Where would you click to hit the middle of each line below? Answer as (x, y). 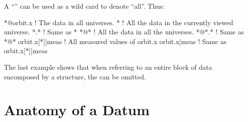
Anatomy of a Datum (77, 110)
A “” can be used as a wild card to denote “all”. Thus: (84, 6)
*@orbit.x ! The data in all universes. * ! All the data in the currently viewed (119, 22)
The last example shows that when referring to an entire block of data (108, 67)
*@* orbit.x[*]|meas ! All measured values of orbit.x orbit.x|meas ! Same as (115, 41)
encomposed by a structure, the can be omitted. (75, 76)
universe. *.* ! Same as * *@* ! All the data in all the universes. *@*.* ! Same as (124, 32)
